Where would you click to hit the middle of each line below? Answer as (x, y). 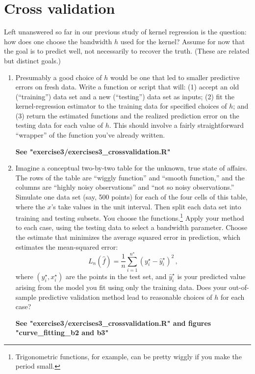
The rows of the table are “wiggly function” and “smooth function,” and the (130, 177)
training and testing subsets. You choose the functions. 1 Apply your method (130, 217)
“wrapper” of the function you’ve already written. (90, 135)
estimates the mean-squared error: (67, 246)
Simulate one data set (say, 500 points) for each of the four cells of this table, (131, 197)
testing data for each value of (59, 125)
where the (30, 206)
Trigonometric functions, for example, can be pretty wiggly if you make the (128, 356)
